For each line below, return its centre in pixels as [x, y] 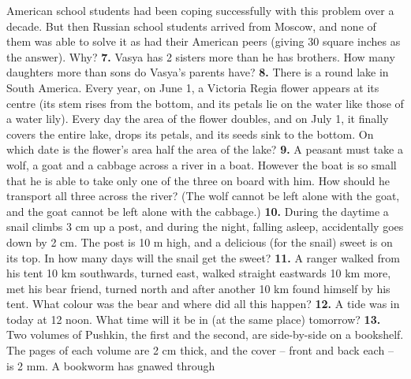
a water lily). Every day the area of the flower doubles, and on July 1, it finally [198, 119]
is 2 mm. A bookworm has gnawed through [111, 365]
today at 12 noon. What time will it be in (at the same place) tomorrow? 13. [194, 319]
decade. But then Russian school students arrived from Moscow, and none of [191, 26]
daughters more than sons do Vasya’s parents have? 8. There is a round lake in [198, 72]
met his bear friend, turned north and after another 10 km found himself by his [198, 288]
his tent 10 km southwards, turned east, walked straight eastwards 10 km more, [199, 273]
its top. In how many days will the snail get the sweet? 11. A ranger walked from [203, 257]
